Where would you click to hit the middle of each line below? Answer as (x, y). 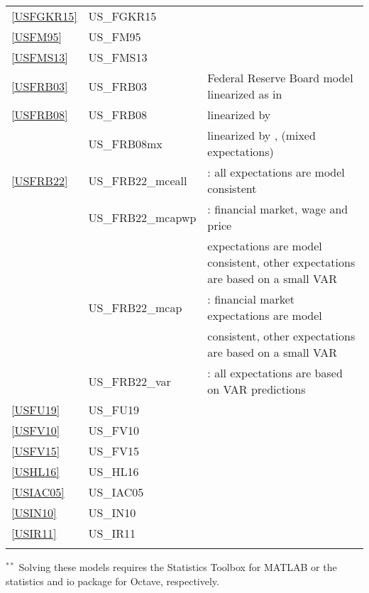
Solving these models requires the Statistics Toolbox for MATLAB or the (178, 567)
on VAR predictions (257, 389)
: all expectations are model (276, 172)
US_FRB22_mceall (138, 180)
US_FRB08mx (125, 143)
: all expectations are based (275, 373)
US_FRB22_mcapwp (142, 217)
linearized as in (245, 94)
